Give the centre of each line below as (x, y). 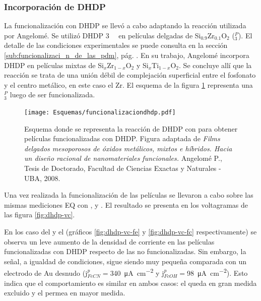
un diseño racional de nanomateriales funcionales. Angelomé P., (123, 158)
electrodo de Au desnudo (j (46, 273)
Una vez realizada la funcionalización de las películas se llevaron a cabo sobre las (129, 195)
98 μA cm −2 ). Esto (217, 272)
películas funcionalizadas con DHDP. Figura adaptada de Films (122, 138)
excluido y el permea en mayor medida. (65, 293)
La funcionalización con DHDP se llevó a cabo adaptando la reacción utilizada (125, 25)
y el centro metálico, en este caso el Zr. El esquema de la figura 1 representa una (128, 84)
